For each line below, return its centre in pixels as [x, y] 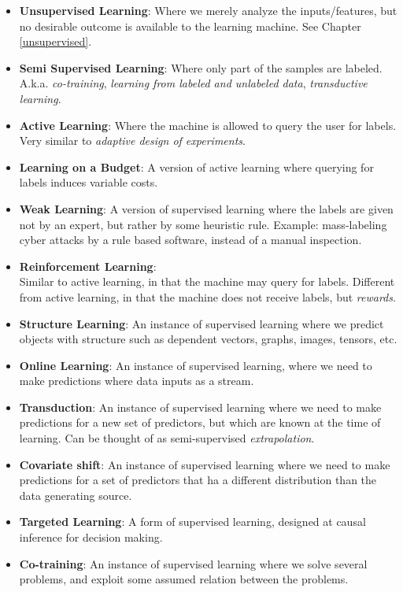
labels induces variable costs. [89, 182]
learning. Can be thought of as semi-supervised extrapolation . [167, 438]
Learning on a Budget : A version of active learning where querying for [196, 166]
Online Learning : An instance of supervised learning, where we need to [196, 365]
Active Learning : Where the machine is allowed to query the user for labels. [208, 125]
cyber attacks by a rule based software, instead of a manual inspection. [190, 240]
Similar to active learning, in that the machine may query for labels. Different [207, 281]
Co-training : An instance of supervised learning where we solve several [193, 563]
